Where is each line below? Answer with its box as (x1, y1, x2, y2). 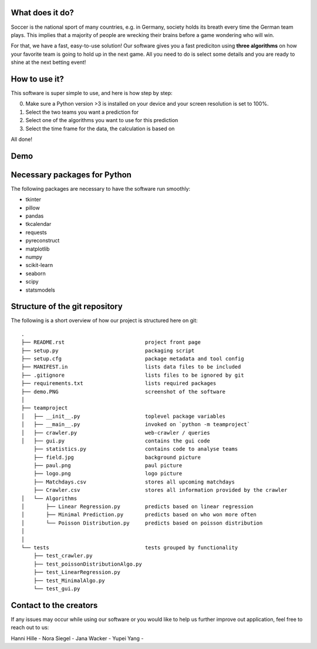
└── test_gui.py (33, 585, 80, 592)
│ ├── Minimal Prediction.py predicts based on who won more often (21, 511, 257, 518)
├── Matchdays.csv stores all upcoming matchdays (33, 478, 235, 485)
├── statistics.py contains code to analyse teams (33, 446, 238, 452)
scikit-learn (25, 262, 53, 269)
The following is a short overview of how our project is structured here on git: (11, 317, 198, 324)
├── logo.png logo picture (33, 470, 183, 477)
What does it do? (11, 8, 75, 18)
